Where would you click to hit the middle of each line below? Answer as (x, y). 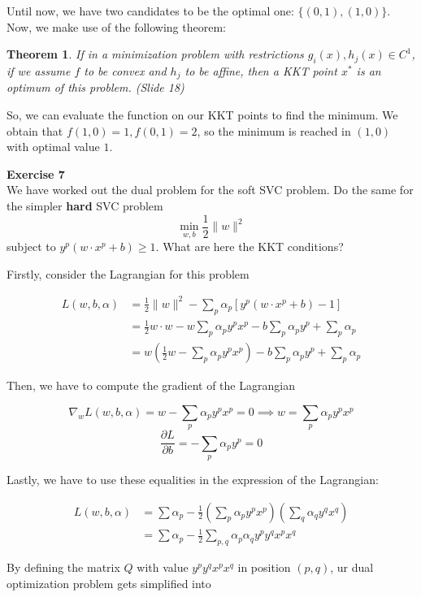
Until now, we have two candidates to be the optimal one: (150, 11)
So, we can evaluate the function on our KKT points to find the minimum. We (202, 115)
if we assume (39, 70)
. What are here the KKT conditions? (250, 247)
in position (264, 567)
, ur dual (352, 567)
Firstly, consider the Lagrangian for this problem (128, 273)
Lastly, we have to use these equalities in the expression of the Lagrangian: (193, 480)
